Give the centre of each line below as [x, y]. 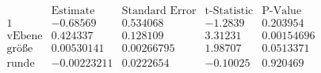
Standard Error [159, 11]
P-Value [282, 11]
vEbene [25, 36]
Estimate [73, 11]
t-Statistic [229, 11]
